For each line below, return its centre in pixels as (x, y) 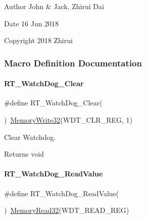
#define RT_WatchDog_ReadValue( (62, 193)
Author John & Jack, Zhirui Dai (54, 6)
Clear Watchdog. (30, 137)
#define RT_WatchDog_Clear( (53, 103)
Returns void (24, 154)
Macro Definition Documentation (73, 63)
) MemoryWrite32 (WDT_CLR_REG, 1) (68, 120)
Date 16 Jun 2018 (32, 23)
